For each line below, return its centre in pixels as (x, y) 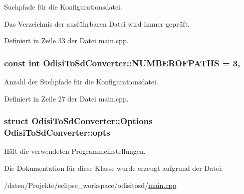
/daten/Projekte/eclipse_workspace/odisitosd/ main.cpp (90, 185)
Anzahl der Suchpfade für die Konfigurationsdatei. (81, 81)
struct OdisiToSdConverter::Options (78, 121)
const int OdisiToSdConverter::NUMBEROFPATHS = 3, (122, 63)
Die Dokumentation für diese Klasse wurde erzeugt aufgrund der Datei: (113, 168)
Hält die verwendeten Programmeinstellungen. (75, 151)
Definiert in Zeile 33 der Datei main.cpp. (66, 40)
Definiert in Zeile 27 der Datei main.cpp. (66, 98)
